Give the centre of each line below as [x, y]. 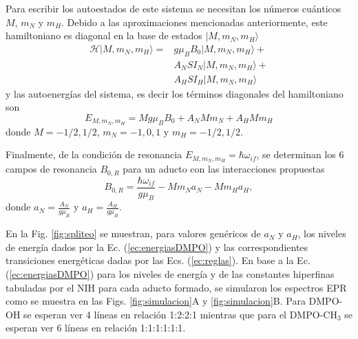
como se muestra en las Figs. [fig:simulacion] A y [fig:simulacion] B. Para [156, 301]
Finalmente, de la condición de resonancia [94, 154]
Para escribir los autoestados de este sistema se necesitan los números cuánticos [173, 8]
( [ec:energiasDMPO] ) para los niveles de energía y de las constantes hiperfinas [170, 274]
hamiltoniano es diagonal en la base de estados [104, 35]
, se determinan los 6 [300, 154]
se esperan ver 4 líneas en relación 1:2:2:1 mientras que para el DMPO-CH [180, 314]
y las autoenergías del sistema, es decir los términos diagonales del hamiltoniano [175, 93]
